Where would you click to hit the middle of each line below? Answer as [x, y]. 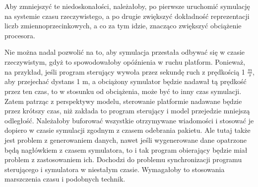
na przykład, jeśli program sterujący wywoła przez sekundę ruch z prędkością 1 [125, 71]
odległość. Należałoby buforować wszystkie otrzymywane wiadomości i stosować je [129, 120]
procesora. [20, 35]
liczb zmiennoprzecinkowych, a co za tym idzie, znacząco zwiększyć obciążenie [123, 26]
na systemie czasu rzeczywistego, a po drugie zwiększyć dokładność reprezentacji [127, 16]
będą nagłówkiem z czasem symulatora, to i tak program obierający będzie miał [126, 149]
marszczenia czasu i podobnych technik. [65, 179]
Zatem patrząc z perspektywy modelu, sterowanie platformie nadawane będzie [123, 101]
